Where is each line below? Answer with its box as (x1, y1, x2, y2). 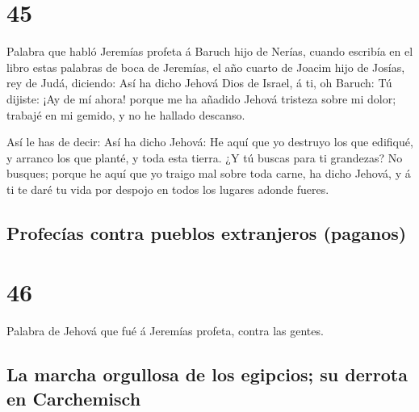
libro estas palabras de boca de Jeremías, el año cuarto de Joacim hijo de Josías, (6, 58, 405, 75)
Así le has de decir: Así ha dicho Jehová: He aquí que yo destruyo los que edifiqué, (6, 133, 413, 150)
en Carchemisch (6, 385, 141, 410)
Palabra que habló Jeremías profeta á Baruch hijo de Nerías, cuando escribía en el (6, 43, 413, 60)
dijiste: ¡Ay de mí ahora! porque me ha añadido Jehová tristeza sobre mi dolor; (6, 90, 396, 107)
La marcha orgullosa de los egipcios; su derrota (6, 362, 408, 387)
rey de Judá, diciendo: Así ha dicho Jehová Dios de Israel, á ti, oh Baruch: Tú (6, 74, 392, 91)
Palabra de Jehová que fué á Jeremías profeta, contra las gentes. (6, 322, 324, 339)
